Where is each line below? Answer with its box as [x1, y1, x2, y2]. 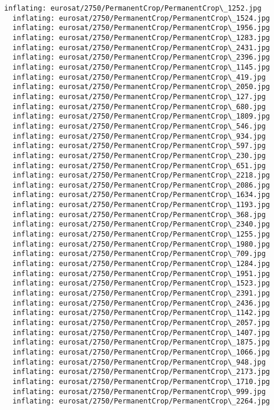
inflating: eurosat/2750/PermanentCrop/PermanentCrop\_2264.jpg [12, 397, 270, 406]
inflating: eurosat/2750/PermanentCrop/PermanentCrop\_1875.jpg [12, 338, 270, 347]
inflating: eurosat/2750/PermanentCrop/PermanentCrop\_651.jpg [12, 161, 266, 170]
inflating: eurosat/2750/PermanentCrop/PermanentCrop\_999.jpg [12, 387, 266, 396]
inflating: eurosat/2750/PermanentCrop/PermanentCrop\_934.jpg [12, 132, 266, 140]
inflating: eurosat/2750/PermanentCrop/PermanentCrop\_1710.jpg [12, 377, 270, 386]
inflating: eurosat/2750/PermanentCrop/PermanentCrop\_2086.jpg [12, 181, 270, 189]
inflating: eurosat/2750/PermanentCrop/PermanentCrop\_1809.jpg [12, 112, 270, 121]
